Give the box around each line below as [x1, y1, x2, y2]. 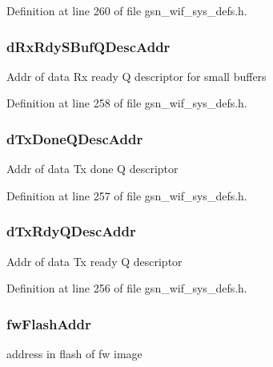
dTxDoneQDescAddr [6, 128, 143, 148]
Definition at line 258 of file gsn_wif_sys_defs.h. [6, 95, 247, 111]
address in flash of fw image [6, 345, 143, 362]
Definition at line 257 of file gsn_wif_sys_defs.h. [6, 187, 247, 204]
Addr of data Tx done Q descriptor [6, 160, 179, 177]
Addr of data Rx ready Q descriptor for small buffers [6, 67, 267, 84]
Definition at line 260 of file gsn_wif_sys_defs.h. [6, 2, 247, 18]
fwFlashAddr [6, 313, 91, 333]
